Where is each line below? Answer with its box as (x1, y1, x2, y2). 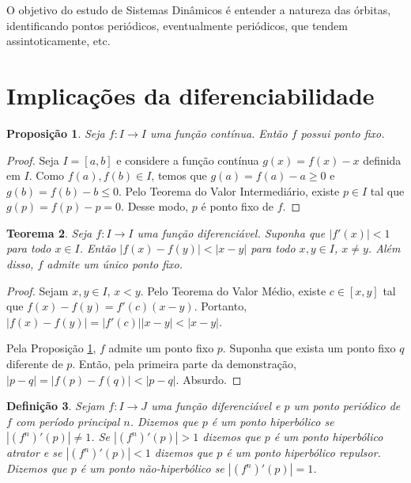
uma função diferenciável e (151, 397, 281, 414)
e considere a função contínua (116, 151, 259, 168)
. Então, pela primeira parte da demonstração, (72, 356, 296, 372)
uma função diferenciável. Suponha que (137, 224, 326, 241)
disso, (6, 256, 34, 272)
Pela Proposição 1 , (6, 340, 96, 356)
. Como (28, 167, 65, 184)
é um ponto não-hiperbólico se (80, 460, 224, 477)
